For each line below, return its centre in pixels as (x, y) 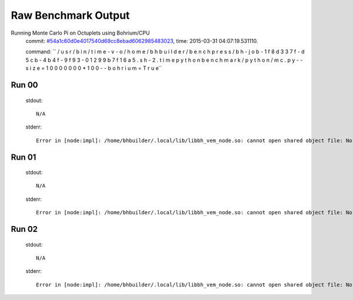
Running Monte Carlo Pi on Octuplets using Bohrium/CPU (80, 33)
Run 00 (24, 85)
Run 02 (24, 229)
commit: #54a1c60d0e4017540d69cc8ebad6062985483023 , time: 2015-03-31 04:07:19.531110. (142, 41)
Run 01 (24, 157)
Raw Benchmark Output (70, 15)
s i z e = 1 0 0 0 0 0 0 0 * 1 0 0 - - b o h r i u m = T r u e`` (94, 68)
